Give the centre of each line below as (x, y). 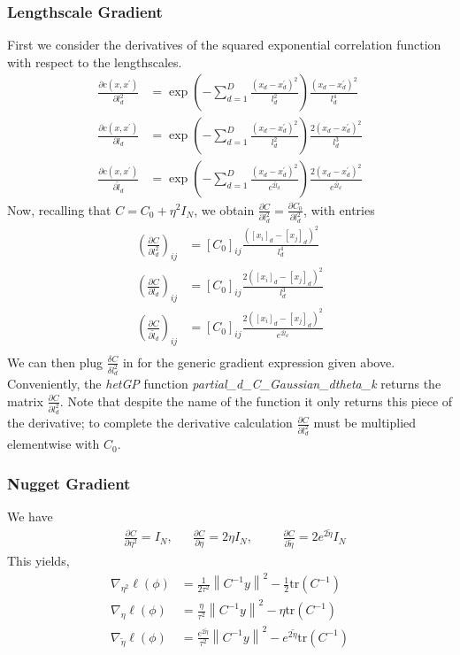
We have (30, 516)
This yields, (38, 561)
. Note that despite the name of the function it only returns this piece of (256, 401)
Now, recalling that (59, 209)
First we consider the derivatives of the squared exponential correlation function (224, 45)
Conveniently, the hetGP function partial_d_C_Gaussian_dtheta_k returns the (224, 384)
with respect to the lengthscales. (95, 62)
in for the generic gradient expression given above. (259, 362)
